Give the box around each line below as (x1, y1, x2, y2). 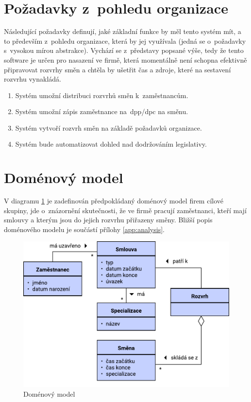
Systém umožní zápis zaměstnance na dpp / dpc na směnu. (15, 106, 188, 117)
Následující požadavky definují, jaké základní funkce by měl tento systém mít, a (4, 26, 241, 36)
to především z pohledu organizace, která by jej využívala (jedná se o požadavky (4, 35, 246, 46)
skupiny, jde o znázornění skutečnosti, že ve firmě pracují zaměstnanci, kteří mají (4, 205, 247, 215)
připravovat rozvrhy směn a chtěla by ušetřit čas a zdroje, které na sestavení (4, 64, 231, 74)
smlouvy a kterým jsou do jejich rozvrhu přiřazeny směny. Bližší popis (4, 215, 213, 225)
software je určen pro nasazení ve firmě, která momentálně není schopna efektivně (4, 54, 247, 65)
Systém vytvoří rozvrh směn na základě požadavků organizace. (15, 122, 202, 133)
